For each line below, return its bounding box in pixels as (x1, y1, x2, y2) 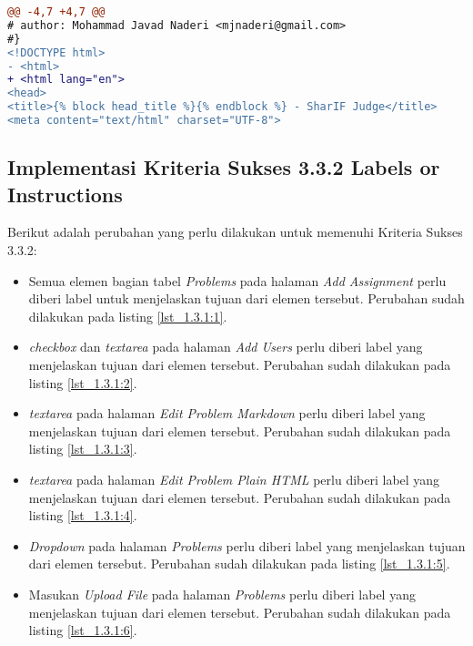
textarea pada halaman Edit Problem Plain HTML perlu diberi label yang (28, 470, 440, 488)
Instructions (7, 179, 123, 208)
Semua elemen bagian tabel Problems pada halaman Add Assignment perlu (28, 271, 447, 290)
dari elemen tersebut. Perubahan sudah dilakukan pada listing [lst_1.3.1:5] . (28, 554, 450, 573)
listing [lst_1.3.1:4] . (28, 506, 137, 525)
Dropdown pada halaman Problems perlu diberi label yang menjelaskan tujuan (28, 536, 466, 555)
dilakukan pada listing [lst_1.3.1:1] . (28, 306, 227, 325)
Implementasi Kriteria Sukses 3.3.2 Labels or (7, 153, 440, 181)
